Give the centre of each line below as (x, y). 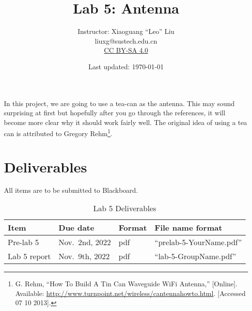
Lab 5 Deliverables (125, 208)
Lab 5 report (29, 256)
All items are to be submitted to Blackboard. (71, 190)
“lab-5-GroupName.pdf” (196, 256)
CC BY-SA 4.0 (126, 50)
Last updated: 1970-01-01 (126, 66)
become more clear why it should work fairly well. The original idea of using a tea (126, 122)
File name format (189, 228)
